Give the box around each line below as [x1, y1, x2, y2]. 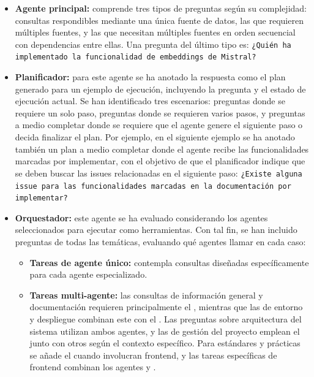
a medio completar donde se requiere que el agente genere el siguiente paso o [15, 118, 303, 131]
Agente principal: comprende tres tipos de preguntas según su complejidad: [15, 2, 307, 14]
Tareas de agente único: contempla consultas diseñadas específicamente [29, 256, 309, 268]
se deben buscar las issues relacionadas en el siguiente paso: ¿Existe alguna [15, 166, 302, 179]
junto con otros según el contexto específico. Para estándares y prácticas [29, 337, 301, 349]
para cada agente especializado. [29, 268, 148, 281]
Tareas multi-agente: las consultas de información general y [29, 288, 263, 301]
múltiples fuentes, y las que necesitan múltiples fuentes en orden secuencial [15, 26, 296, 39]
